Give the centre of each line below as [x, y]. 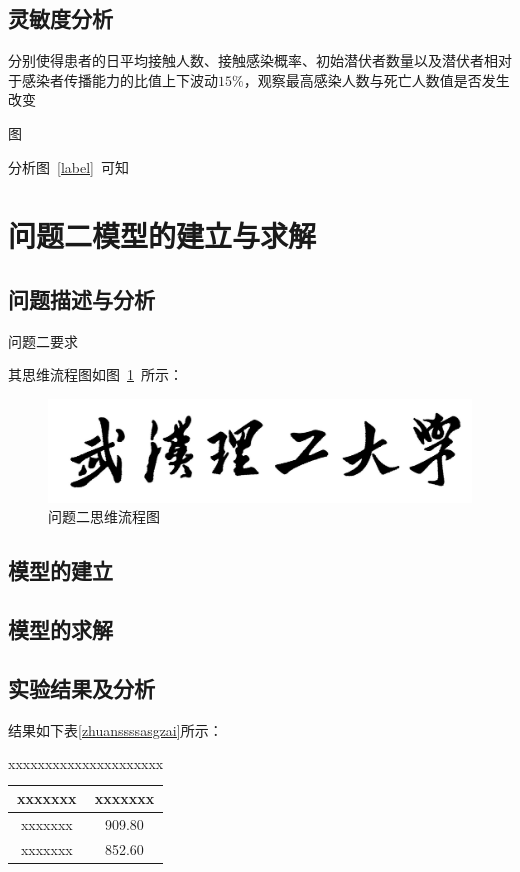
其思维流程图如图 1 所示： [95, 374]
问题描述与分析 [81, 298]
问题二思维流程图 [104, 516]
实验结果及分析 [81, 688]
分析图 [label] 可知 [68, 166]
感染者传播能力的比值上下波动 [119, 79]
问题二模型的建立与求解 [162, 235]
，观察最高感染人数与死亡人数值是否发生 [376, 79]
